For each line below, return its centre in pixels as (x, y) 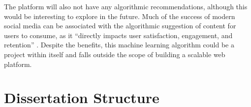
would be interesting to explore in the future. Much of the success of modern (120, 16)
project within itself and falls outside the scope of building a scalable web (115, 54)
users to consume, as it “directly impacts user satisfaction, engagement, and (118, 35)
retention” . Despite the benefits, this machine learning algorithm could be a (119, 45)
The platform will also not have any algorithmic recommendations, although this (126, 6)
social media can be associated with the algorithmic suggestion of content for (120, 26)
